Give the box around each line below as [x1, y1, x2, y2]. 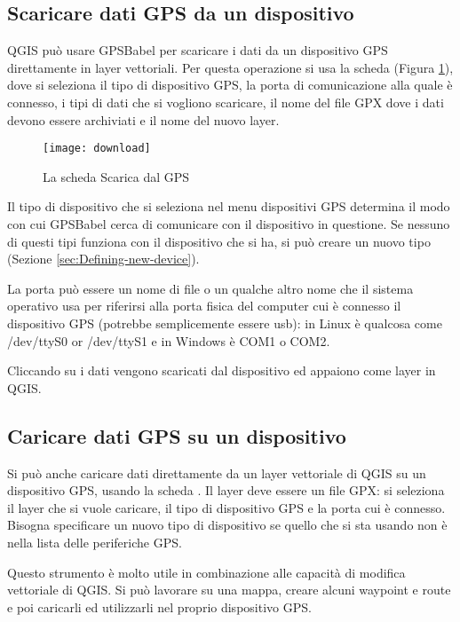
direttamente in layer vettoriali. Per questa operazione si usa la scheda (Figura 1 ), [7, 58, 454, 76]
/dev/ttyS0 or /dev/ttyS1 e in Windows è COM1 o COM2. [7, 331, 330, 350]
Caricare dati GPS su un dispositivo [7, 421, 346, 449]
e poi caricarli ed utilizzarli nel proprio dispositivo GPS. [7, 597, 312, 616]
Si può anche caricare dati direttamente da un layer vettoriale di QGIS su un [7, 463, 426, 482]
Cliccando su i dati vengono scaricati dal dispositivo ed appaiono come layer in [7, 361, 436, 380]
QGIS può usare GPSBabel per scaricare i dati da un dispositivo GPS [7, 41, 388, 59]
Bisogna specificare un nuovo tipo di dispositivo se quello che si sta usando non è [7, 516, 448, 534]
